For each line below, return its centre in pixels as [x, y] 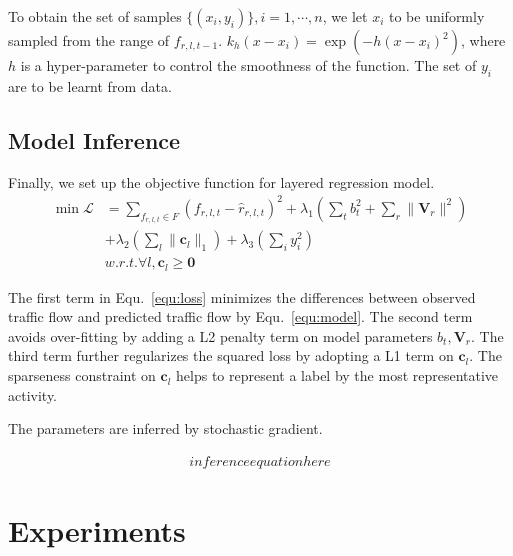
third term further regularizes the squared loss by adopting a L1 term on [231, 355]
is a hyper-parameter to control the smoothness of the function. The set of [248, 65]
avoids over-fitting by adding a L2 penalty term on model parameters [220, 335]
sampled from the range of [89, 40]
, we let [345, 16]
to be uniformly [436, 16]
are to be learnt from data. [90, 85]
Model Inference [94, 139]
